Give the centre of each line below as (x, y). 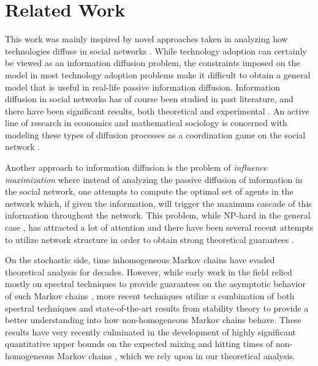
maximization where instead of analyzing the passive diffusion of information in (154, 179)
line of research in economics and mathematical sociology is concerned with (146, 123)
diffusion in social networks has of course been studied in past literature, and (149, 99)
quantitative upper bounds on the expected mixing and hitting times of (139, 344)
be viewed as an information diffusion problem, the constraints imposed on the (153, 63)
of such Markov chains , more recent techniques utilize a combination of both (150, 296)
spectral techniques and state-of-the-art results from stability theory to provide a (157, 308)
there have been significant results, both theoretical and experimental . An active (157, 110)
